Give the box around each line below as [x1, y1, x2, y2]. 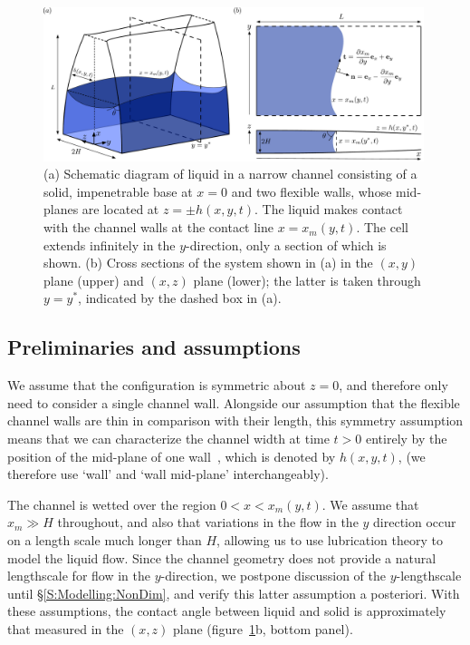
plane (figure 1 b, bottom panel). [173, 619, 353, 638]
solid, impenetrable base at [43, 181, 193, 200]
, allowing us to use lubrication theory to [216, 531, 443, 549]
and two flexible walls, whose [231, 181, 392, 200]
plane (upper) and [43, 270, 144, 289]
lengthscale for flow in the [7, 566, 151, 585]
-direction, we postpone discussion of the [160, 566, 387, 585]
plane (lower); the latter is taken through [193, 270, 421, 289]
